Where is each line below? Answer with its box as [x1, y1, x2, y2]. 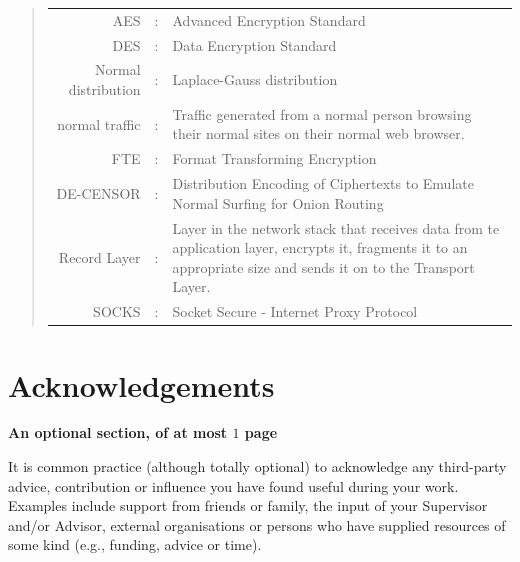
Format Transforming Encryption [172, 148, 377, 169]
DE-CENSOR [56, 182, 141, 203]
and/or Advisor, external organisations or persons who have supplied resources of [8, 514, 506, 535]
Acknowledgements [8, 364, 275, 405]
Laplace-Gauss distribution [172, 69, 338, 90]
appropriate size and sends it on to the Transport [172, 256, 475, 277]
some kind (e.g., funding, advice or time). [8, 534, 262, 555]
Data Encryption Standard [172, 34, 337, 55]
